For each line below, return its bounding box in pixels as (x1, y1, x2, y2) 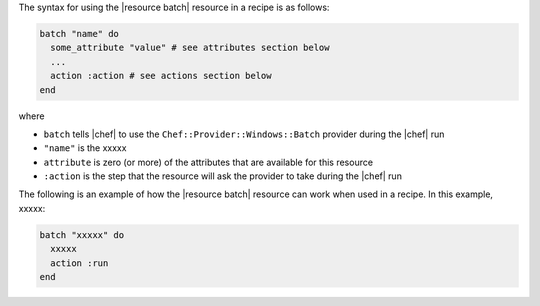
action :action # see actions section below (50, 70, 272, 82)
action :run (50, 257, 109, 269)
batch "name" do (39, 28, 120, 39)
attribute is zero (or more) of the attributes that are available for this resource (43, 156, 374, 168)
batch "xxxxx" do (39, 229, 125, 240)
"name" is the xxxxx (43, 142, 127, 154)
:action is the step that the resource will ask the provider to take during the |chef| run (43, 170, 402, 182)
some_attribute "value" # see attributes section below (50, 42, 330, 54)
